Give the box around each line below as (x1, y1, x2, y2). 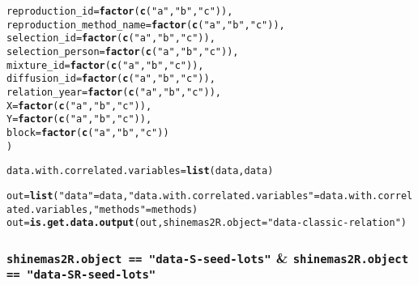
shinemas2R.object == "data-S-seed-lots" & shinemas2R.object (6, 247, 409, 267)
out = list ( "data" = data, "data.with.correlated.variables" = (6, 189, 320, 202)
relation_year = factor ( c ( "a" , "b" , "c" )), (6, 86, 221, 98)
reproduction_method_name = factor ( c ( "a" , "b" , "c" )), (6, 19, 285, 31)
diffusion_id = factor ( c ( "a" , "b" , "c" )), (6, 73, 215, 85)
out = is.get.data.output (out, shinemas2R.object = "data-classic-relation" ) (6, 217, 407, 229)
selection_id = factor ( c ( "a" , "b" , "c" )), (6, 32, 215, 45)
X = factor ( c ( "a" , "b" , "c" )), (6, 100, 152, 112)
